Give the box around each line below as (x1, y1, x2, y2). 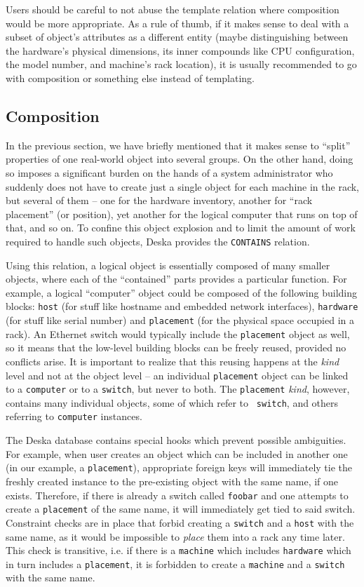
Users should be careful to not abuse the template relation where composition (6, 2, 339, 16)
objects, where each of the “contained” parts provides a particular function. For (6, 271, 347, 286)
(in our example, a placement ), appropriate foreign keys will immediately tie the (6, 460, 353, 475)
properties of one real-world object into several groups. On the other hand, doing (6, 151, 353, 166)
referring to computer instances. (6, 409, 142, 424)
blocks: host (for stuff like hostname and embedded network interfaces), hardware (6, 299, 358, 313)
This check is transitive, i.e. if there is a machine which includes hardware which (6, 543, 351, 558)
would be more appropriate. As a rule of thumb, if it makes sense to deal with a (6, 15, 349, 30)
